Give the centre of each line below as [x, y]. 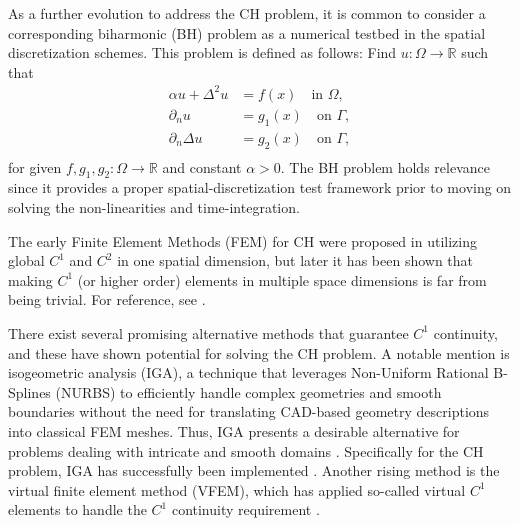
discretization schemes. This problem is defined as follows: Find [202, 52]
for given [35, 166]
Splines [29, 391]
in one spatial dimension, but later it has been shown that [295, 260]
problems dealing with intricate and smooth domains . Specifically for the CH [246, 450]
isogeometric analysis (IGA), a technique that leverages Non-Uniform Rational [248, 372]
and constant [202, 166]
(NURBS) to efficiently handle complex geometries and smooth [248, 391]
